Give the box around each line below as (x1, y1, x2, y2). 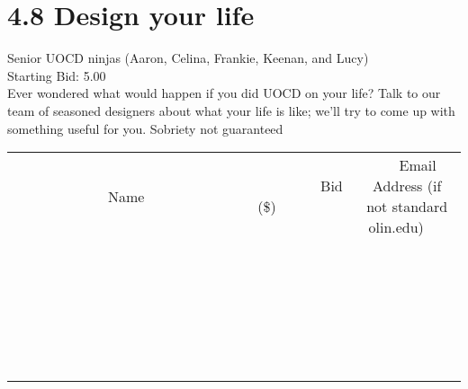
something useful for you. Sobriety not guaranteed (7, 119, 283, 137)
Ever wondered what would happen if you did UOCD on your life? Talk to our (7, 84, 441, 102)
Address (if (373, 175, 442, 197)
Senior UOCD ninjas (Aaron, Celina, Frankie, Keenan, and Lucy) (7, 49, 369, 67)
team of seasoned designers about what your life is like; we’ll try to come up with (7, 101, 455, 119)
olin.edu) (368, 217, 424, 238)
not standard (366, 196, 448, 217)
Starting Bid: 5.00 (7, 66, 106, 84)
